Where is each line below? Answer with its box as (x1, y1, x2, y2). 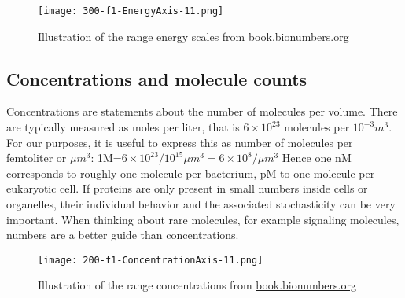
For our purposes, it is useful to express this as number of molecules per (6, 134, 353, 150)
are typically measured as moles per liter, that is (6, 119, 240, 135)
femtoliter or (6, 149, 67, 166)
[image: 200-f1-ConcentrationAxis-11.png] (38, 254, 263, 266)
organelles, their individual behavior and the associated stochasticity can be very (6, 196, 396, 212)
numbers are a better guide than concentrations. (6, 226, 239, 243)
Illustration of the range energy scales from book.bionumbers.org (38, 28, 349, 44)
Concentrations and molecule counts (6, 66, 307, 90)
